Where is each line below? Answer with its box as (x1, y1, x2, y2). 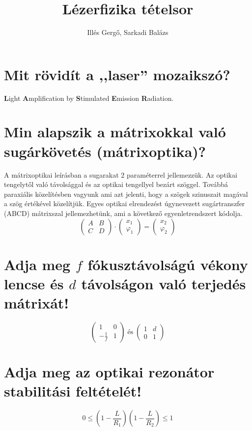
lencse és (4, 273, 64, 293)
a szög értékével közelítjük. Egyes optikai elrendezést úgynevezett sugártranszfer (4, 198, 245, 209)
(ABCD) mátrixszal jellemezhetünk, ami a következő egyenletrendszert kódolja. (4, 208, 243, 218)
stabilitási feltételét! (4, 381, 142, 401)
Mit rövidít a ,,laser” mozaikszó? (4, 64, 230, 84)
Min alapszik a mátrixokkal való (4, 122, 226, 142)
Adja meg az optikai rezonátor (4, 362, 215, 382)
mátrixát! (4, 293, 69, 313)
